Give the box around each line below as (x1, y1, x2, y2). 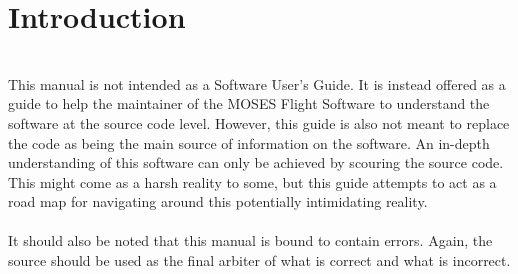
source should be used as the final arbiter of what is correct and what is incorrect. (8, 250, 511, 271)
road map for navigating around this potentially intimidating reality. (8, 191, 428, 212)
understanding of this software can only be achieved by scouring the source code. (8, 152, 504, 173)
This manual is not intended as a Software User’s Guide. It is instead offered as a (8, 73, 506, 94)
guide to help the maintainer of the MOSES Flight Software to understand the (8, 93, 490, 114)
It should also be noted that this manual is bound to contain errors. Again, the (8, 230, 493, 251)
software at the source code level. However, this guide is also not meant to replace (8, 112, 510, 133)
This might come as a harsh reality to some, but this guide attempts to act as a (8, 171, 497, 192)
